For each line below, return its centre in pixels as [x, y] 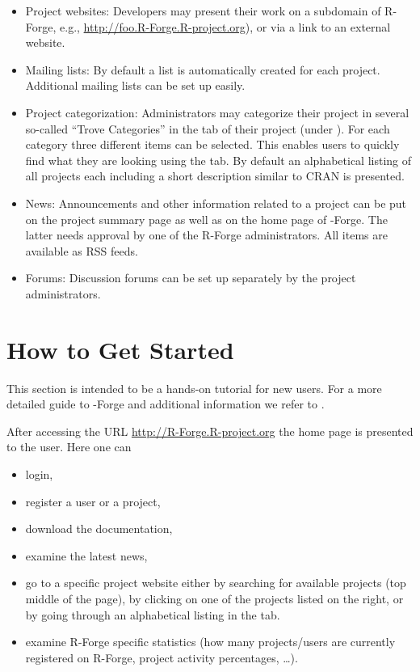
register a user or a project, [93, 501]
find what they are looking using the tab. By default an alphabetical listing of [218, 160]
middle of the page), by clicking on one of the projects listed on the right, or [214, 598]
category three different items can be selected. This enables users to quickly [212, 144]
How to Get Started [120, 349]
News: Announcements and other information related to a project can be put [216, 203]
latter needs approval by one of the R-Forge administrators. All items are [206, 235]
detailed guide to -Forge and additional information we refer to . [166, 404]
